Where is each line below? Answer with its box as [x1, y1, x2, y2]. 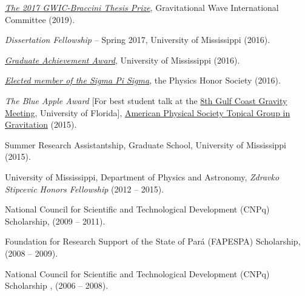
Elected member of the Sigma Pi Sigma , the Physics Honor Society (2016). [5, 74, 281, 87]
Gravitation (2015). [5, 118, 77, 131]
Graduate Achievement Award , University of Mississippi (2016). [5, 53, 240, 66]
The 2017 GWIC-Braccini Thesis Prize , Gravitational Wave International [5, 1, 279, 13]
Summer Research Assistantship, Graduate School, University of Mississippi [5, 138, 287, 151]
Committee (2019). [5, 13, 75, 25]
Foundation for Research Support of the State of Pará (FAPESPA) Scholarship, [5, 235, 301, 248]
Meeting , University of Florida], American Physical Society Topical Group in [5, 106, 290, 119]
